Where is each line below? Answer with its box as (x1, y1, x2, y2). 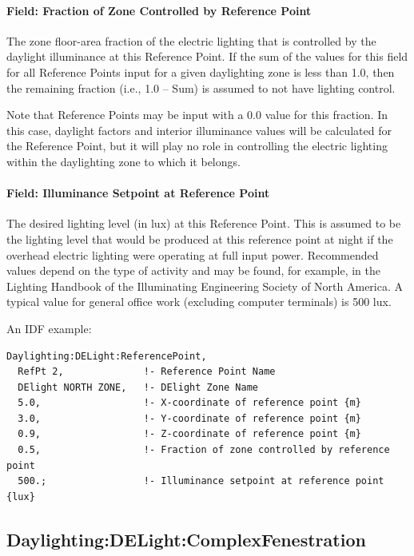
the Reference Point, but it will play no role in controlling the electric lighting (6, 137, 388, 154)
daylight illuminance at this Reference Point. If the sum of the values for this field (6, 48, 408, 65)
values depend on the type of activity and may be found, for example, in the (6, 262, 380, 279)
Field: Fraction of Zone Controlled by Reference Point (6, 2, 312, 18)
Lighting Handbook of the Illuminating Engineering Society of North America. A (6, 277, 404, 294)
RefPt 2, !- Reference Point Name (18, 366, 276, 378)
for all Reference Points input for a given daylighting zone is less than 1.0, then (6, 63, 395, 80)
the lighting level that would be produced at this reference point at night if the (6, 230, 393, 247)
